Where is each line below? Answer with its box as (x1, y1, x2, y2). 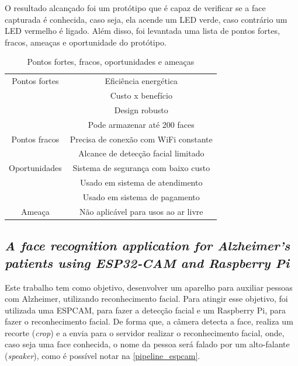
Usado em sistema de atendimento (80, 176, 203, 189)
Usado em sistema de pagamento (82, 190, 200, 203)
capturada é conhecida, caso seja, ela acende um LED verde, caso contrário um (5, 13, 287, 25)
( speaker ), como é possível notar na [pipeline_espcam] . (5, 350, 200, 362)
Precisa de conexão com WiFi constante (70, 133, 213, 145)
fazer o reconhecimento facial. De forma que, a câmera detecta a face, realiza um (5, 315, 293, 327)
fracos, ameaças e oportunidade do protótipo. (5, 36, 167, 48)
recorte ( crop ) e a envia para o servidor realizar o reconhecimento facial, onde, (5, 326, 285, 339)
